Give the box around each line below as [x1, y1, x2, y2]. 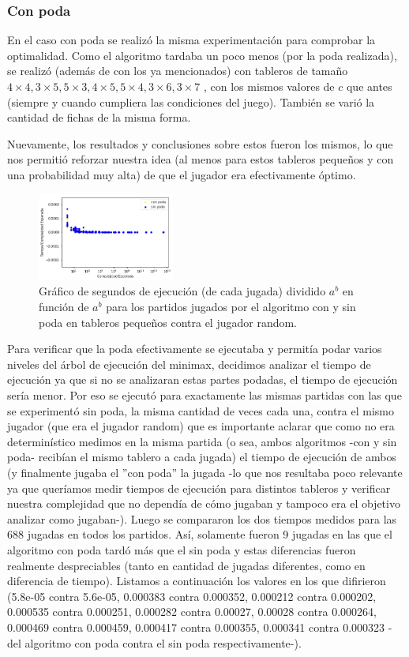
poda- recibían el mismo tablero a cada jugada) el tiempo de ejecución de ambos [7, 449, 396, 465]
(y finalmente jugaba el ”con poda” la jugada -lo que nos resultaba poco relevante [7, 464, 403, 480]
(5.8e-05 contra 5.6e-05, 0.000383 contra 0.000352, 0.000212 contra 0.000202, [7, 588, 377, 604]
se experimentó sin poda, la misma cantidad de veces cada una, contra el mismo [7, 402, 395, 419]
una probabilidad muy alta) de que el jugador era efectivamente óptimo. [7, 166, 356, 182]
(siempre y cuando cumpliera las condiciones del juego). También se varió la [7, 93, 375, 110]
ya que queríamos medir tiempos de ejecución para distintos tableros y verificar [7, 479, 391, 496]
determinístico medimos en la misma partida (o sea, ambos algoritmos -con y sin [7, 433, 397, 449]
